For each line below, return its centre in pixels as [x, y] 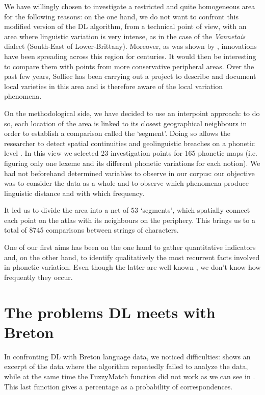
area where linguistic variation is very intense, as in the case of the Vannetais [125, 36]
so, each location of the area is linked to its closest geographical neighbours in [126, 123]
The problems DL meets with [110, 312]
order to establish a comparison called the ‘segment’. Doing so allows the [117, 133]
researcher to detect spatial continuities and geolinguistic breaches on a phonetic [130, 143]
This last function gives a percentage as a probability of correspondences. [118, 386]
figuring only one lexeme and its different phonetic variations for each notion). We [132, 163]
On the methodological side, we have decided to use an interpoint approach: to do [132, 113]
